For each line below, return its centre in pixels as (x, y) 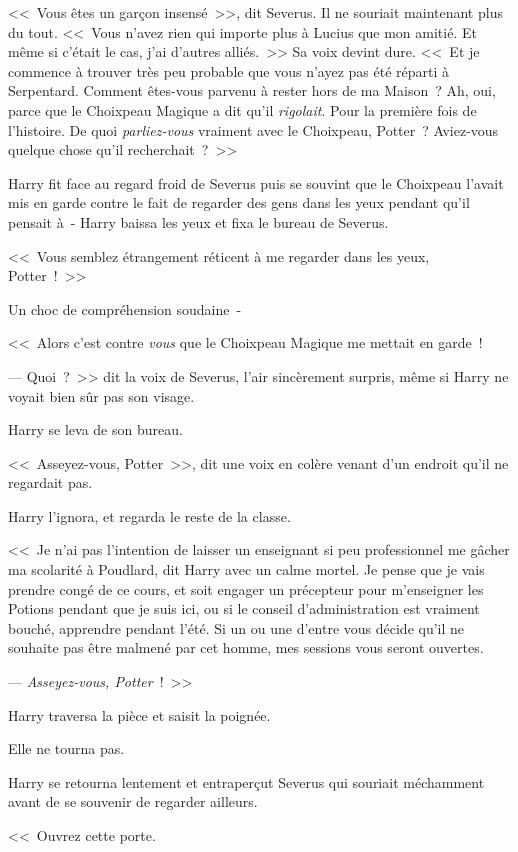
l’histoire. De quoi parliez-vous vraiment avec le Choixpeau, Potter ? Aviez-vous (253, 129)
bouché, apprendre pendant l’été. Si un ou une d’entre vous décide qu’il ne (236, 627)
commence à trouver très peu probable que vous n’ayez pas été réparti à (229, 70)
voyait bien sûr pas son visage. (101, 395)
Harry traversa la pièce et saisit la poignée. (139, 714)
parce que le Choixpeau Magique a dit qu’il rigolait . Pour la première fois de (242, 109)
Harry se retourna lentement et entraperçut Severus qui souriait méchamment (246, 781)
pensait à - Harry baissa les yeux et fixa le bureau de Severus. (198, 221)
